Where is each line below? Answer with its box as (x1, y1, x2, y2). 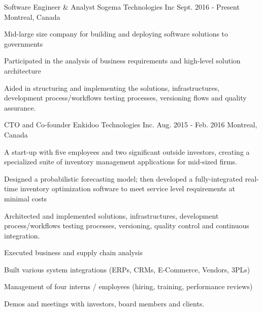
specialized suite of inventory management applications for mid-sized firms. (4, 156, 237, 167)
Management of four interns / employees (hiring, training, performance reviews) (4, 281, 253, 292)
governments (4, 38, 43, 49)
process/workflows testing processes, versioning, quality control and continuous (4, 220, 249, 231)
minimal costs (4, 193, 47, 203)
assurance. (4, 102, 36, 113)
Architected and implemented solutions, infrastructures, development (4, 210, 219, 221)
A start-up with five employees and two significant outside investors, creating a (4, 146, 250, 157)
